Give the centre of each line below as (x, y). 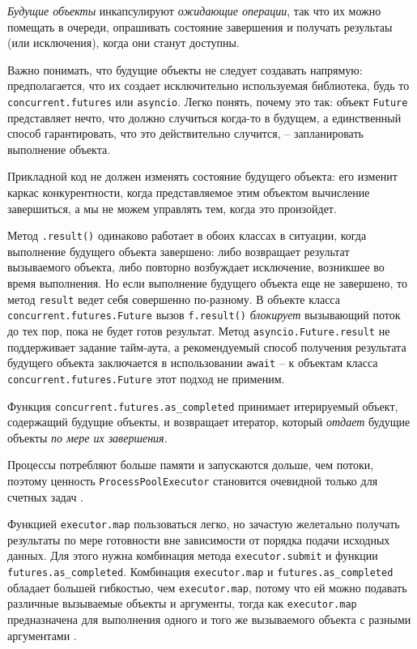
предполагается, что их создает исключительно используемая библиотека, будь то (208, 85)
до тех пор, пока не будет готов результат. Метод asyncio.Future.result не (199, 330)
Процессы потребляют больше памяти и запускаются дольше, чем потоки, (191, 465)
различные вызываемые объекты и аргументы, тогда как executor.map (182, 603)
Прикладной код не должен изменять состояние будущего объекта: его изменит (202, 176)
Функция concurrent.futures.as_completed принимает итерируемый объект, (203, 406)
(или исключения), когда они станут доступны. (123, 43)
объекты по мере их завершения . (87, 437)
